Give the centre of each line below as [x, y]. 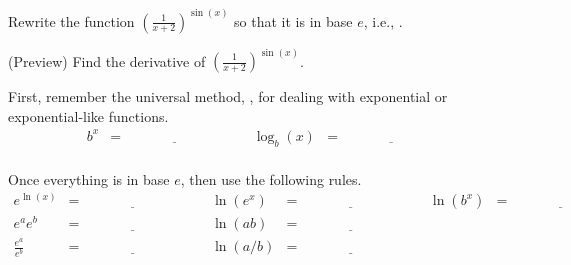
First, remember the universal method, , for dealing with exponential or [228, 96]
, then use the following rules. [271, 178]
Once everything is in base [89, 178]
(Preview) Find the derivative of [107, 60]
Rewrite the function [71, 20]
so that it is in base [293, 20]
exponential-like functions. [88, 115]
